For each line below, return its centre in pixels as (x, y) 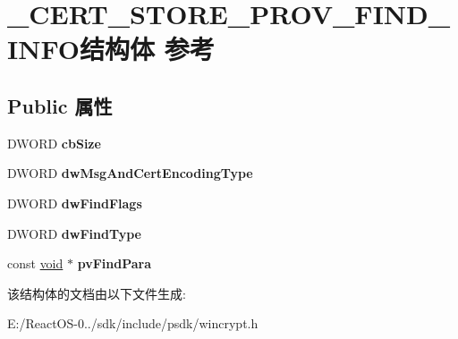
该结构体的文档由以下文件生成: (97, 293)
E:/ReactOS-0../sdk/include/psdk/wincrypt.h (133, 323)
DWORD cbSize (54, 143)
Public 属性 (60, 105)
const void (35, 263)
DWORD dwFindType (74, 233)
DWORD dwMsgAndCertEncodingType (130, 173)
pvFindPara (114, 263)
